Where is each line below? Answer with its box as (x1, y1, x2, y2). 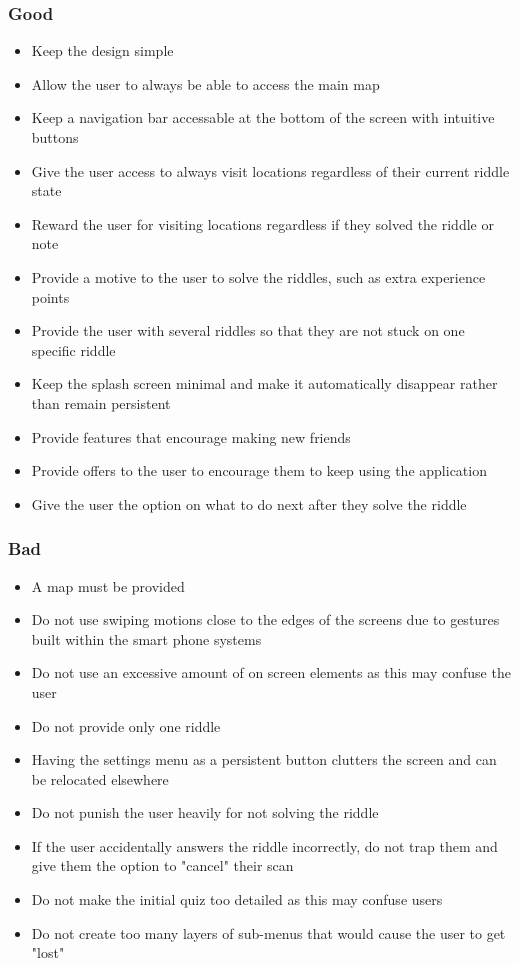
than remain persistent (31, 392, 171, 413)
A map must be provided (31, 575, 185, 596)
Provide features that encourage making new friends (31, 426, 351, 447)
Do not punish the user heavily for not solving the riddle (31, 802, 379, 823)
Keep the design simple (31, 40, 174, 61)
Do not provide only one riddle (31, 715, 221, 736)
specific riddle (31, 339, 116, 360)
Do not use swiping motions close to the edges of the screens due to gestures (31, 609, 500, 630)
